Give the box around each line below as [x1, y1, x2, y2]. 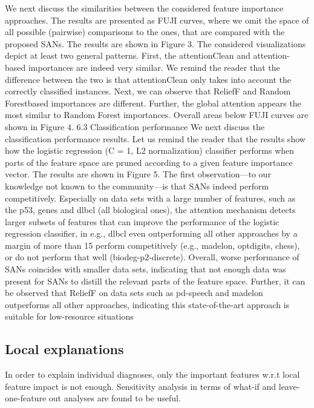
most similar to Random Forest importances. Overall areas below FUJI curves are [5, 108, 309, 121]
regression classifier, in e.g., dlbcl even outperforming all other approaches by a [5, 227, 298, 240]
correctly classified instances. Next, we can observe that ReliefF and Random [5, 85, 291, 97]
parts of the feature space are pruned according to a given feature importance [5, 156, 293, 168]
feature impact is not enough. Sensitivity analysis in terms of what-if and [5, 380, 276, 392]
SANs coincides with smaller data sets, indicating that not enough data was [5, 263, 286, 275]
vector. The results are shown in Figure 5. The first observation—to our [5, 168, 271, 180]
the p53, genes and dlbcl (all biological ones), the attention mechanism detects [5, 203, 296, 216]
